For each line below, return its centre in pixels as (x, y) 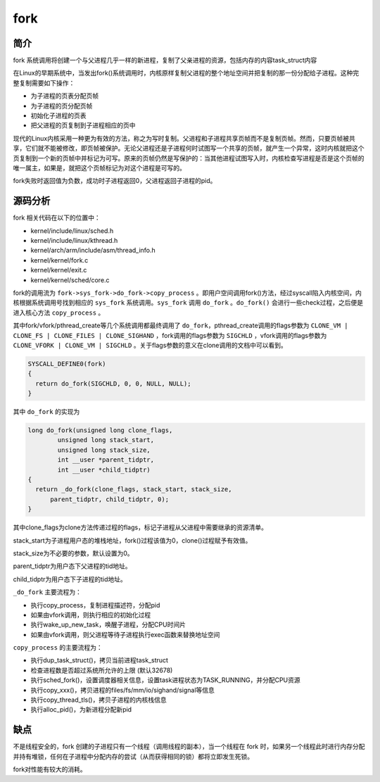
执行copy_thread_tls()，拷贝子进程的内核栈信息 (99, 700)
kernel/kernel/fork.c (59, 260)
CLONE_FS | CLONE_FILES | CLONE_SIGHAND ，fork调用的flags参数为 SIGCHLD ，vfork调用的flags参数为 (170, 335)
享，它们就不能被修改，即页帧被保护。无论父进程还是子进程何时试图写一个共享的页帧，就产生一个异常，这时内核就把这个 (189, 149)
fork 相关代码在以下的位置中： (57, 217)
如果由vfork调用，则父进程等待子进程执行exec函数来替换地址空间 (125, 634)
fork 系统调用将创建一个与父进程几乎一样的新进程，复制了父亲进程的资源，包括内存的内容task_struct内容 (165, 61)
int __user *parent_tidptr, (106, 460)
